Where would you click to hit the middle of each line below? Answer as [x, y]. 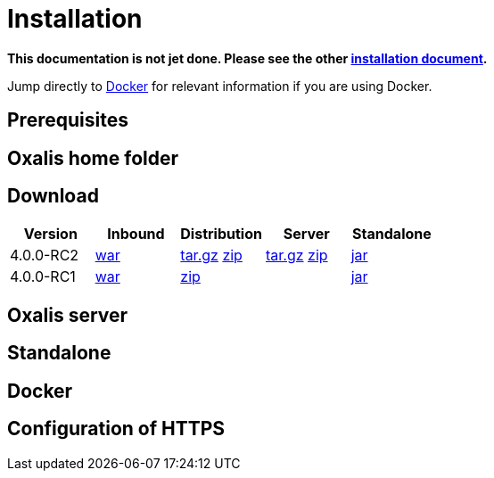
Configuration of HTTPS [116, 429]
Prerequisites [68, 120]
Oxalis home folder [93, 158]
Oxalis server [68, 315]
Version [50, 234]
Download [53, 196]
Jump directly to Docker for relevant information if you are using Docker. [220, 86]
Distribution [221, 234]
